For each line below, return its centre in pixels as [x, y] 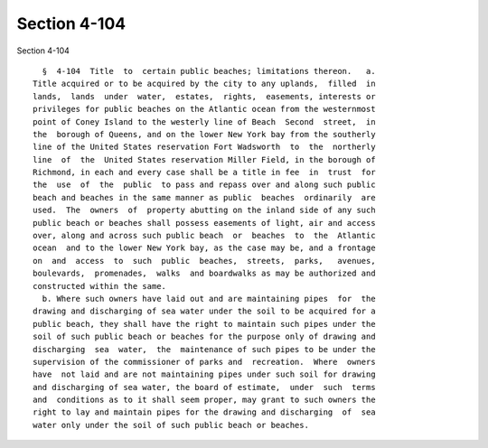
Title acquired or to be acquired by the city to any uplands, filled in [204, 84]
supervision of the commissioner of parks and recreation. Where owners [204, 362]
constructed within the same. [100, 286]
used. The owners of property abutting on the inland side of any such [204, 210]
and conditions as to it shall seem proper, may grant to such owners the [204, 400]
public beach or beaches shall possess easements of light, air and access [204, 223]
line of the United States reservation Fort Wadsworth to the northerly [204, 147]
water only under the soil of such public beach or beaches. [171, 425]
